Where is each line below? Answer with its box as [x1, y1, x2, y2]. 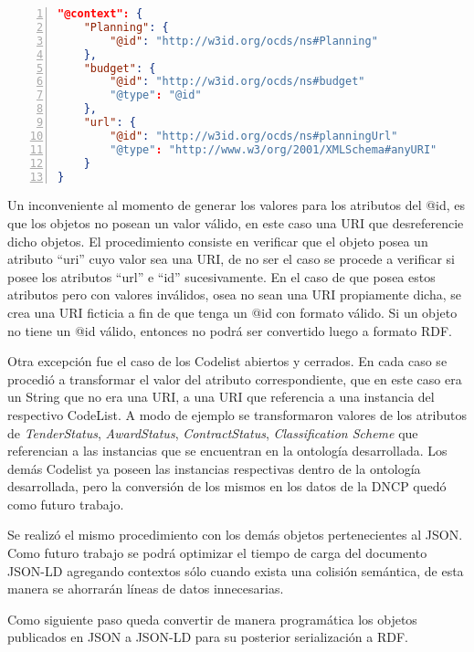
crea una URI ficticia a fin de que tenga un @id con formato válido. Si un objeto [7, 302, 458, 321]
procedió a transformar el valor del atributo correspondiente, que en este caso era [7, 369, 462, 388]
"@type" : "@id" [110, 89, 202, 102]
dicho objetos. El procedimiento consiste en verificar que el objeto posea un [7, 231, 428, 250]
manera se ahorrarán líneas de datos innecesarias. [7, 579, 284, 598]
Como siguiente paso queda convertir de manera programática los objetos [7, 609, 417, 628]
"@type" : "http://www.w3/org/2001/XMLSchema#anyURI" [110, 142, 437, 156]
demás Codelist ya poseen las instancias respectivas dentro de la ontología [7, 458, 421, 478]
